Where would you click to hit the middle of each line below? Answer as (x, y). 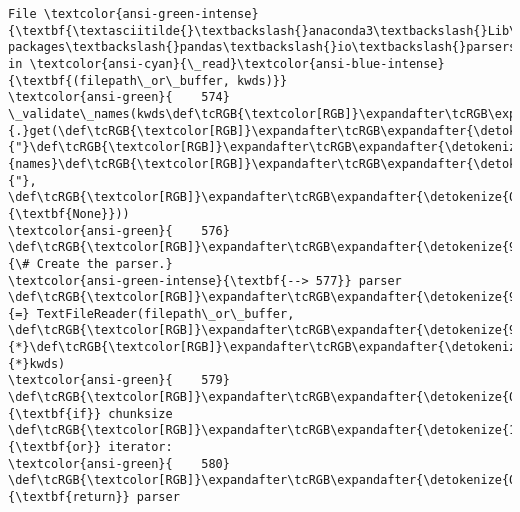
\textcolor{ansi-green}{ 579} (119, 380)
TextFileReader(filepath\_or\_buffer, (165, 313)
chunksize (140, 413)
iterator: (140, 447)
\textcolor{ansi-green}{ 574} (119, 97)
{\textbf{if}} (55, 413)
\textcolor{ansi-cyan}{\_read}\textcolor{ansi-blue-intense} (237, 63)
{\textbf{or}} (55, 447)
